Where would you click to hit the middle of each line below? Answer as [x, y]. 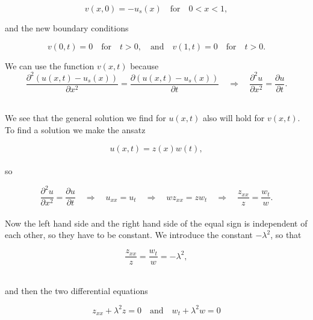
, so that [286, 235]
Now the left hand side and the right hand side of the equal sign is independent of [156, 223]
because [144, 65]
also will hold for [234, 118]
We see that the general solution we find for [85, 118]
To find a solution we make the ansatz [75, 129]
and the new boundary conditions [67, 28]
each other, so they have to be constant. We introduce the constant [129, 235]
